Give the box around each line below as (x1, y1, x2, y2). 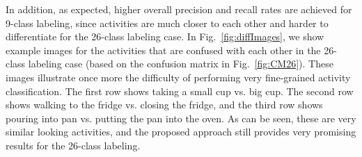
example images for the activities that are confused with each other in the (6, 42, 321, 57)
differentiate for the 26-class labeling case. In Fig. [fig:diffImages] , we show (6, 29, 324, 44)
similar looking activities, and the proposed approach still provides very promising (6, 124, 356, 139)
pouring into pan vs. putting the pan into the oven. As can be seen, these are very (6, 110, 356, 125)
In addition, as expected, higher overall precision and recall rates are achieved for (6, 2, 352, 16)
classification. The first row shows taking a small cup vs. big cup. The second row (6, 83, 354, 98)
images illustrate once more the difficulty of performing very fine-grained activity (6, 69, 351, 84)
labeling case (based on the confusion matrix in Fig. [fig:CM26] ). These (28, 56, 333, 71)
